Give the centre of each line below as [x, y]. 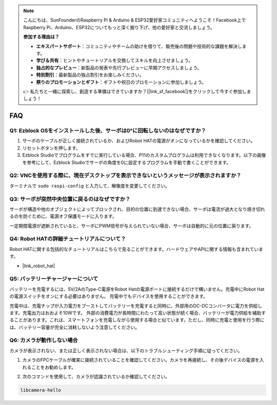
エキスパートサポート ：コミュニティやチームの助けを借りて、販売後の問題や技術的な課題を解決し [139, 46]
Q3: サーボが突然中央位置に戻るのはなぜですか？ [70, 199]
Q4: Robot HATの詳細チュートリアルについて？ [68, 239]
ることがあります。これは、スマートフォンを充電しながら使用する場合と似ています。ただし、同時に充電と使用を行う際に [137, 320]
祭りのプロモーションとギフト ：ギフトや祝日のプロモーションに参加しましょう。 [121, 82]
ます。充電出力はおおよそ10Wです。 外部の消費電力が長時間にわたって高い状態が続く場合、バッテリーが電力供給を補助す [138, 313]
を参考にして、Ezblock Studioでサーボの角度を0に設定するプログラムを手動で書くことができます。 [127, 162]
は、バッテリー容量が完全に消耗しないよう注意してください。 [74, 327]
